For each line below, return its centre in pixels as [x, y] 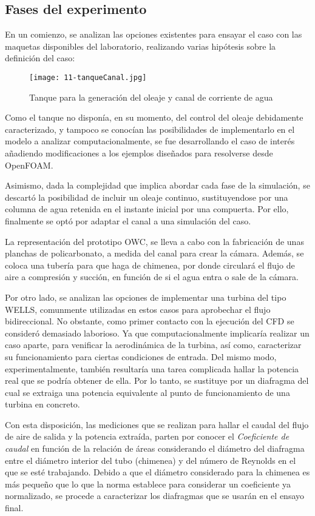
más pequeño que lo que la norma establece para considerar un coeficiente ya [148, 484]
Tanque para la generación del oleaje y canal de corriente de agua [151, 97]
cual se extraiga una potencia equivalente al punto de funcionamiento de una [147, 392]
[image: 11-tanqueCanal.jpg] [88, 77]
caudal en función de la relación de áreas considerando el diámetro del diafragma [155, 448]
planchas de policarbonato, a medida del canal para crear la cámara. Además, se [154, 253]
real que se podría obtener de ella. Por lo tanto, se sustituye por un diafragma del [157, 380]
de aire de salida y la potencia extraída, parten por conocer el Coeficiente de [147, 436]
